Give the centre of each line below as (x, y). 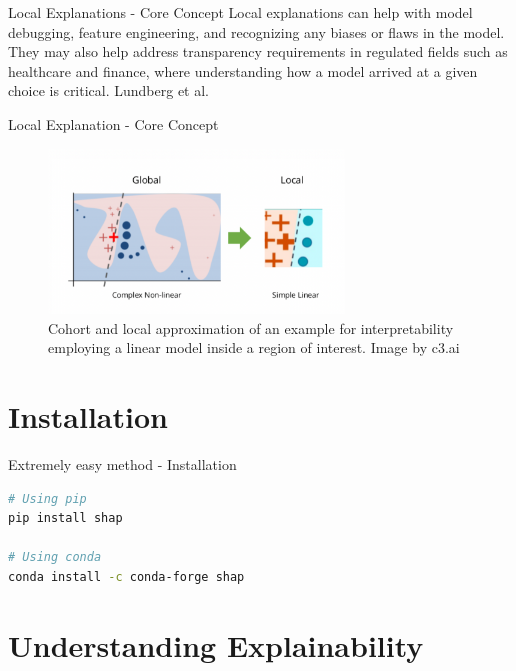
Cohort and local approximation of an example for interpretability (251, 327)
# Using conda (55, 557)
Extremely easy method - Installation (122, 463)
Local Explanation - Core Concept (113, 123)
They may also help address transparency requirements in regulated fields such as (258, 51)
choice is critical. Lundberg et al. (109, 90)
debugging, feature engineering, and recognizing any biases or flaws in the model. (256, 31)
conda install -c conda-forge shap (126, 576)
